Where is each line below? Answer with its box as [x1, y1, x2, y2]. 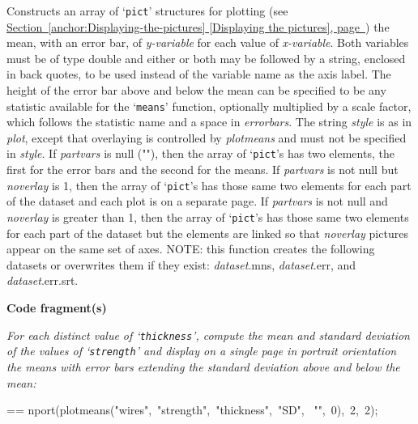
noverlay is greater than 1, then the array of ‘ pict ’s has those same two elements [6, 208, 409, 225]
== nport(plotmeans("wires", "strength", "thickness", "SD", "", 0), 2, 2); [6, 401, 378, 418]
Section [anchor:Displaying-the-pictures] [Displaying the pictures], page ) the [6, 18, 390, 35]
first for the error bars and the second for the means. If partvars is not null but [6, 161, 399, 178]
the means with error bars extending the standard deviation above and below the [6, 358, 400, 375]
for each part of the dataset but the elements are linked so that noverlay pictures [6, 224, 408, 241]
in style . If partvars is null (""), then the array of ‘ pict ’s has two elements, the [6, 145, 395, 162]
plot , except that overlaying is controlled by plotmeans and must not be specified [6, 129, 407, 146]
